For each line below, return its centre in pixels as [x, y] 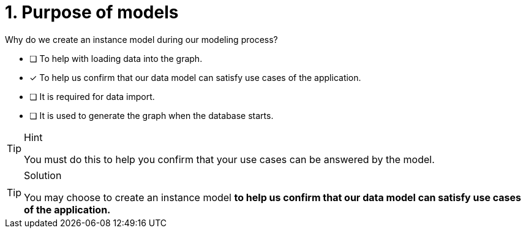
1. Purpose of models [92, 12]
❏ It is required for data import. [92, 96]
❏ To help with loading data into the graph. [116, 58]
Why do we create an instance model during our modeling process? [141, 39]
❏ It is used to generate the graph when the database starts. [152, 115]
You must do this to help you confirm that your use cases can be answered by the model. [229, 159]
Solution [43, 175]
